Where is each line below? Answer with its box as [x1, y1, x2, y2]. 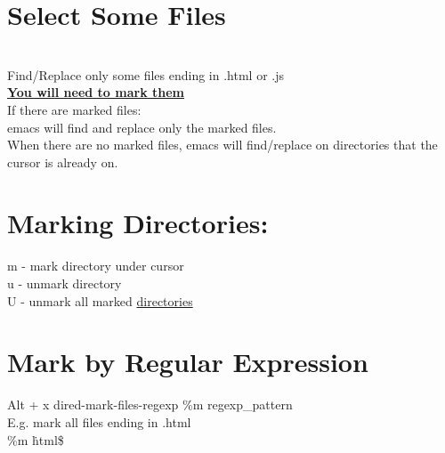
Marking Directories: [7, 205, 269, 241]
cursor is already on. [7, 152, 118, 171]
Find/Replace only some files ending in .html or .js [7, 65, 284, 84]
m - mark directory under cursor [7, 256, 184, 275]
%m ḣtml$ [7, 430, 64, 449]
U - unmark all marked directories [7, 291, 193, 310]
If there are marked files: [7, 100, 142, 118]
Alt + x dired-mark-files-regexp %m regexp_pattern [7, 395, 293, 414]
